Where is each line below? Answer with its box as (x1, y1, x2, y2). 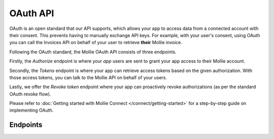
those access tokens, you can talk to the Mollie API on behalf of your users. (9, 74, 167, 81)
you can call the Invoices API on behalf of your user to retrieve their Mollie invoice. (9, 40, 183, 46)
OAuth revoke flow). (9, 91, 51, 97)
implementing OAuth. (9, 107, 54, 114)
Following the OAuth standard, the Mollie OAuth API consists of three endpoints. (9, 49, 177, 55)
